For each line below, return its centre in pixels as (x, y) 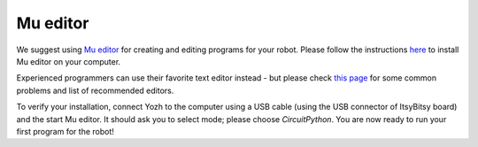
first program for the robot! (66, 131)
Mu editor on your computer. (69, 61)
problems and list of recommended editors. (95, 90)
